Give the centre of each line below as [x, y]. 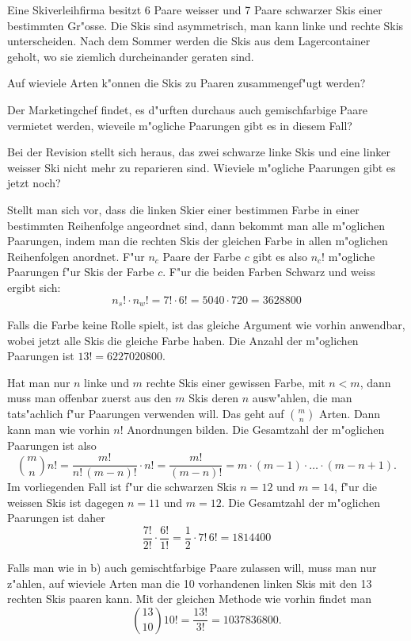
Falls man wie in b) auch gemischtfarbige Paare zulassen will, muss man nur [192, 568]
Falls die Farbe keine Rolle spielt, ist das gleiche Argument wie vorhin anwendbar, [206, 324]
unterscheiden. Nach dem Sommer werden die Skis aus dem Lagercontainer [189, 41]
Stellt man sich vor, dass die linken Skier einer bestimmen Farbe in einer [183, 209]
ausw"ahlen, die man [302, 398]
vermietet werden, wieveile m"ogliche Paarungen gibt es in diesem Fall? [180, 125]
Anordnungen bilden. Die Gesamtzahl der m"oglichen [256, 429]
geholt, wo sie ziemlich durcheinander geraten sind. [131, 56]
